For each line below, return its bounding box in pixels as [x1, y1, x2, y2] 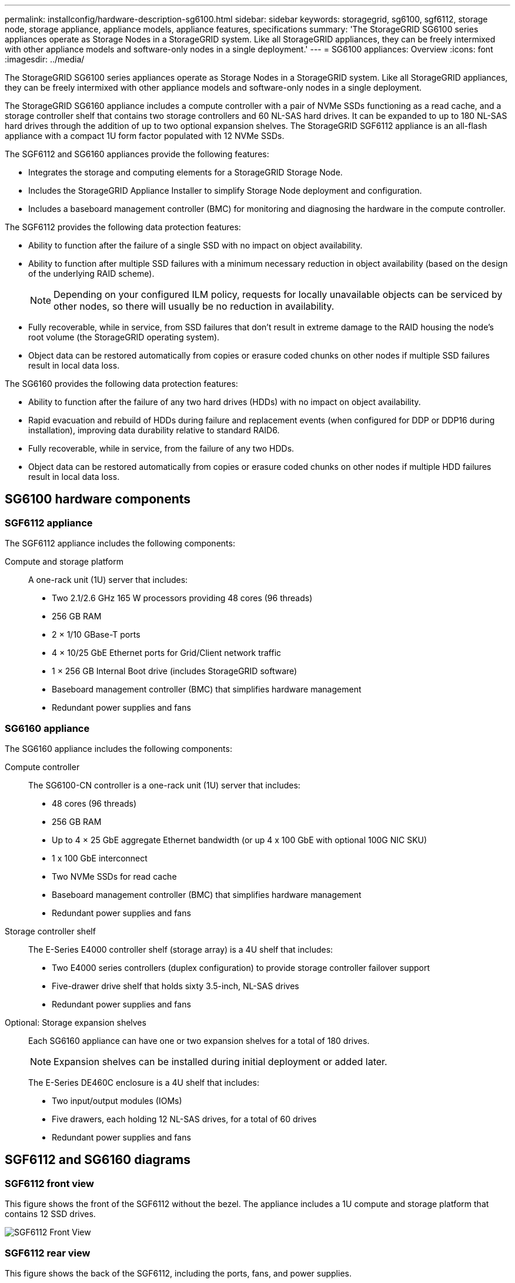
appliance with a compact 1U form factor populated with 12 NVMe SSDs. [5, 131, 285, 141]
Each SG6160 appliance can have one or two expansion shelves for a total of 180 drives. [28, 1035, 370, 1046]
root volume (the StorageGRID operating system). [28, 332, 220, 342]
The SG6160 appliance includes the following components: [5, 743, 232, 754]
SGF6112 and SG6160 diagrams [5, 1152, 191, 1168]
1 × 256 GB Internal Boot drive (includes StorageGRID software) [52, 666, 297, 677]
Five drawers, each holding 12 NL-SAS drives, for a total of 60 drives [52, 1113, 317, 1124]
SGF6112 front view [5, 1177, 95, 1189]
